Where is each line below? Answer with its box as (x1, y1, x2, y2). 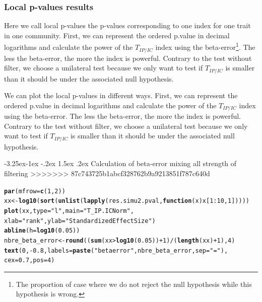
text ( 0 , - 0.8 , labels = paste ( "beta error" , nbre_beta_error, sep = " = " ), (4, 247, 228, 254)
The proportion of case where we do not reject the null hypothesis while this (16, 278, 252, 289)
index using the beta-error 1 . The (155, 40, 255, 52)
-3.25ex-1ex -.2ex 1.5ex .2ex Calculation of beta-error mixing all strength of (4, 158, 237, 169)
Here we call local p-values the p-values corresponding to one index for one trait (4, 20, 251, 31)
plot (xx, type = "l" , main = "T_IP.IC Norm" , (4, 207, 134, 214)
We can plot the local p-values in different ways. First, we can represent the (4, 90, 238, 101)
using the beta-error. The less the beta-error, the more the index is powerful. (4, 111, 241, 121)
